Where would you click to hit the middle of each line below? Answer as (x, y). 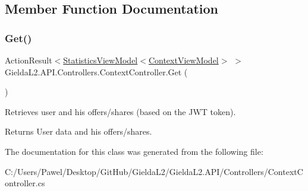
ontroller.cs (25, 183)
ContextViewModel (183, 60)
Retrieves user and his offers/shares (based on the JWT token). (120, 111)
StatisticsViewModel (100, 60)
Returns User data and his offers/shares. (78, 131)
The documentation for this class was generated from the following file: (134, 151)
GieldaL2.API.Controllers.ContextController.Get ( (96, 71)
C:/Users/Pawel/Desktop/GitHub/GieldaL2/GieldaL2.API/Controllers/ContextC (154, 171)
